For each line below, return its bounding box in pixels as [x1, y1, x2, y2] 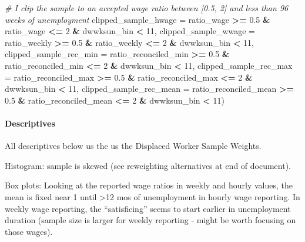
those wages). [5, 225, 53, 237]
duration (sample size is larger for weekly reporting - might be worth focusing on [5, 214, 296, 226]
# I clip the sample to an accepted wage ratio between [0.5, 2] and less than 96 [5, 2, 289, 14]
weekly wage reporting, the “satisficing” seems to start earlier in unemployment [5, 202, 291, 214]
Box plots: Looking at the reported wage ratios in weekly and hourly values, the [5, 179, 293, 191]
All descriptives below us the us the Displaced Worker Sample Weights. [5, 140, 262, 152]
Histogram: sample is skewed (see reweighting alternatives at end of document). [5, 159, 291, 171]
